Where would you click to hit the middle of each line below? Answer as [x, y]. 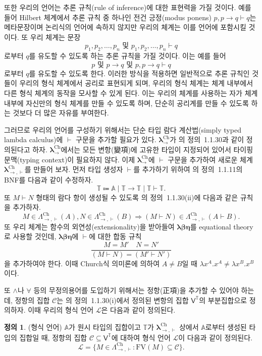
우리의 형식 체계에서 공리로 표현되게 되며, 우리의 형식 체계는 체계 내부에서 [136, 83]
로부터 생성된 [226, 327]
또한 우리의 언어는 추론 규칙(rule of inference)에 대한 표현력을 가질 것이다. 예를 [128, 7]
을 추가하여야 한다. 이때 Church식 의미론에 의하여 [82, 263]
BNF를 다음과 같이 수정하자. [49, 179]
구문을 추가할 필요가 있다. [116, 139]
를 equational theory [222, 226]
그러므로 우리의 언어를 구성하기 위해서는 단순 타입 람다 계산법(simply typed [123, 129]
